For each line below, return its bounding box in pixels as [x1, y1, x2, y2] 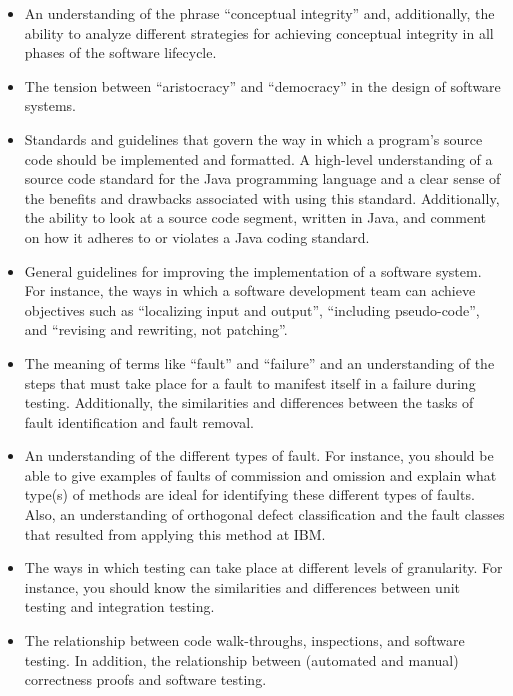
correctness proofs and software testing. [24, 669, 267, 690]
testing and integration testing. [24, 596, 215, 617]
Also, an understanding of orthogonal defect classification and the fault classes [24, 504, 505, 525]
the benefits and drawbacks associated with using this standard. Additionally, [24, 187, 500, 208]
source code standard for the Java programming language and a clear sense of [24, 168, 501, 189]
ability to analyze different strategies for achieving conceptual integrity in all [24, 22, 494, 43]
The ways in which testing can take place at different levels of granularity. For [24, 557, 503, 578]
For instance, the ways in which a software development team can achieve [24, 280, 476, 301]
